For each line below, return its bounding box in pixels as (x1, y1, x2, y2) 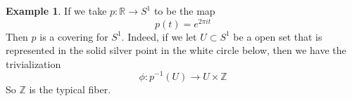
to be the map (153, 4, 215, 18)
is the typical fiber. (29, 81, 111, 96)
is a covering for (39, 29, 108, 43)
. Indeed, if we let (121, 29, 197, 43)
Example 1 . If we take (6, 4, 107, 18)
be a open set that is (233, 29, 322, 43)
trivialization (6, 56, 61, 71)
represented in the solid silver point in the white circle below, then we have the (6, 43, 346, 58)
